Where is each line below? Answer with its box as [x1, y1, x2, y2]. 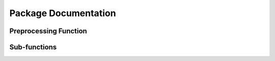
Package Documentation [9, 8, 117, 19]
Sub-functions [9, 43, 57, 51]
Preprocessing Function [9, 27, 88, 35]
